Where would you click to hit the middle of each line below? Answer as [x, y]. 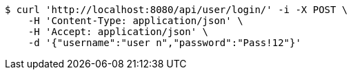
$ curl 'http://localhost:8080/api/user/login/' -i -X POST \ [176, 10]
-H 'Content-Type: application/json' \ [135, 21]
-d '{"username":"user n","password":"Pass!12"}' [164, 43]
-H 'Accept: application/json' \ [118, 32]
